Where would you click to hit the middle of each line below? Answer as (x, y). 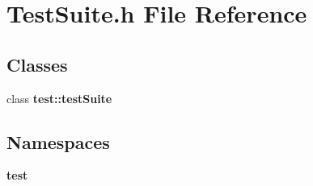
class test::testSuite (59, 98)
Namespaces (58, 141)
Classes (37, 64)
